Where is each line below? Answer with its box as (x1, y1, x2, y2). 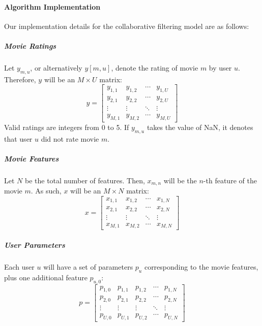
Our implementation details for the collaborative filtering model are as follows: (4, 20, 249, 31)
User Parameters (4, 239, 65, 250)
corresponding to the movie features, (144, 261, 258, 272)
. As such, (31, 185, 62, 196)
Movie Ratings (4, 40, 56, 51)
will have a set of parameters (43, 261, 133, 272)
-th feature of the (203, 175, 257, 185)
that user (4, 133, 33, 144)
